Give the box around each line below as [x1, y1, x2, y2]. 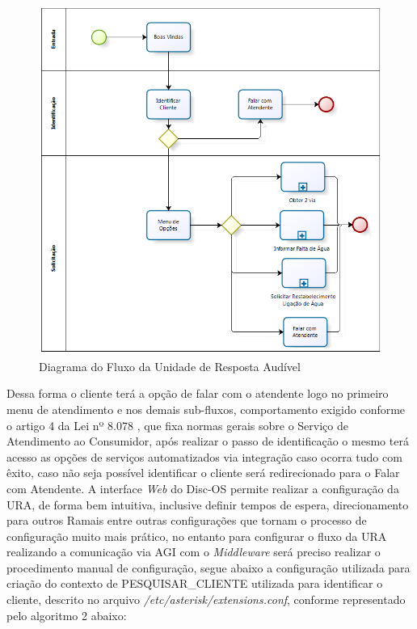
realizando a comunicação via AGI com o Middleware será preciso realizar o [6, 543, 381, 560]
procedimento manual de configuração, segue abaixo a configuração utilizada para [6, 559, 411, 576]
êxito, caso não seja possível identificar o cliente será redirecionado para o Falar [6, 464, 400, 481]
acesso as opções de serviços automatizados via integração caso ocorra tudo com [6, 448, 402, 465]
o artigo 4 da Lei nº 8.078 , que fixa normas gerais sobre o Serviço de [6, 416, 348, 433]
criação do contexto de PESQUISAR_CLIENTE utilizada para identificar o [6, 575, 383, 592]
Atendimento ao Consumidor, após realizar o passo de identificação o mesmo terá [6, 433, 409, 450]
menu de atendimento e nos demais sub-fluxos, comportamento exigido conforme [6, 400, 406, 417]
